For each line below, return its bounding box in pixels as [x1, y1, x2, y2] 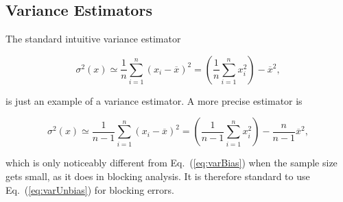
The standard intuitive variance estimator [5, 31, 181, 46]
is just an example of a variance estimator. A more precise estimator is [5, 93, 303, 108]
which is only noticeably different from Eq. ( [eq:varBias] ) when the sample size [5, 155, 338, 170]
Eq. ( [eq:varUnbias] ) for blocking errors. [5, 182, 174, 197]
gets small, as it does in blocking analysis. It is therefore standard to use [5, 168, 310, 183]
